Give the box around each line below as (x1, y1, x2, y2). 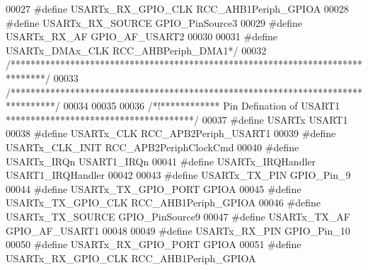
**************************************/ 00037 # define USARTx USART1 (6, 112, 348, 127)
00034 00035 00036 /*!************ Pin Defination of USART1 (63, 98, 340, 113)
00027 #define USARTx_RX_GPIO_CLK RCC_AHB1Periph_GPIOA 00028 (6, 1, 349, 16)
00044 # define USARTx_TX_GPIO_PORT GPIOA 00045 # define (6, 181, 301, 196)
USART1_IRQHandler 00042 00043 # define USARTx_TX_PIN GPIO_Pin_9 (6, 168, 351, 182)
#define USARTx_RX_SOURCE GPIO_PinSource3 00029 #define (6, 15, 303, 30)
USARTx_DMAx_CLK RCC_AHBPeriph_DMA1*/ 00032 (6, 42, 267, 57)
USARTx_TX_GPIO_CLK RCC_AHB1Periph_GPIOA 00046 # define (6, 195, 321, 210)
